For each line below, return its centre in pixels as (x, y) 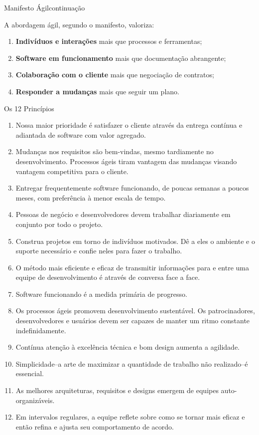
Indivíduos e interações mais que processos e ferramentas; (109, 41)
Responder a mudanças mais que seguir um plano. (97, 91)
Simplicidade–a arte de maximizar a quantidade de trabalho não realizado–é (132, 363)
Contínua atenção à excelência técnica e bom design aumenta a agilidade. (128, 347)
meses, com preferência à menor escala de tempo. (91, 197)
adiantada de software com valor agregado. (81, 134)
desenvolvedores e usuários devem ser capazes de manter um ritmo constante (133, 321)
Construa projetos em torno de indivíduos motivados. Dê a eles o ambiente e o (135, 241)
